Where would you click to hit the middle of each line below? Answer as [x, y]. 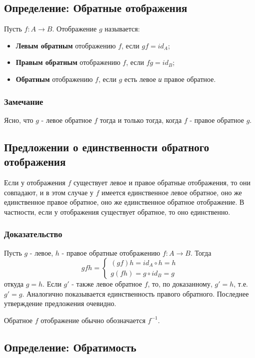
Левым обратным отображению [66, 45]
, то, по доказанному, [180, 284]
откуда [14, 284]
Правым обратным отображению [68, 62]
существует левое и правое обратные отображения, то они [162, 182]
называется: [122, 29]
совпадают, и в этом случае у [49, 192]
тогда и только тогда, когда [141, 120]
